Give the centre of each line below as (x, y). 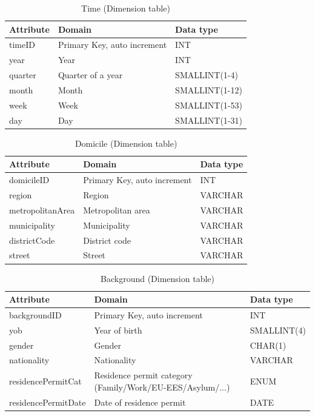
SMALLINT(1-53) (209, 105)
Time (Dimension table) (126, 8)
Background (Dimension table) (157, 278)
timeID (22, 45)
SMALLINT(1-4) (207, 75)
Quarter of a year (90, 75)
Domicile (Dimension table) (126, 143)
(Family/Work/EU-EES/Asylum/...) (162, 387)
